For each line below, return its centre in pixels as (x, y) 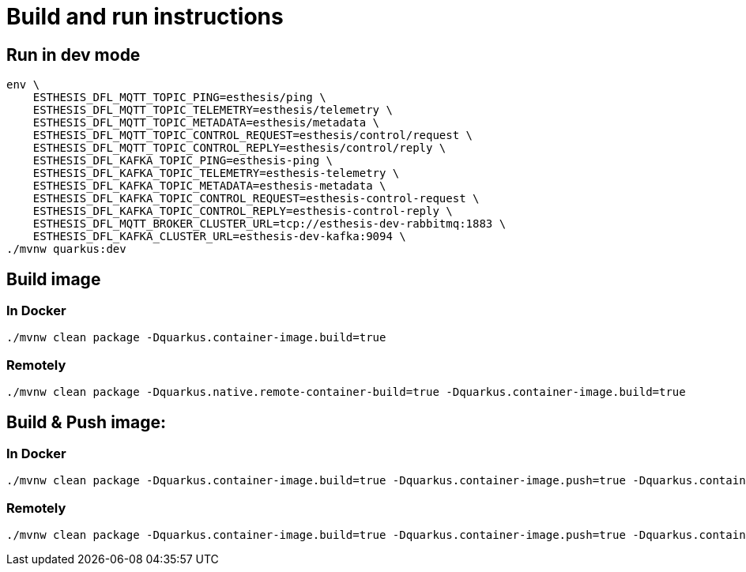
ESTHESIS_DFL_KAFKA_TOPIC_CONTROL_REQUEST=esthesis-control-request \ (256, 199)
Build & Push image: (86, 422)
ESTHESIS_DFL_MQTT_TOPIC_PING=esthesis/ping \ (179, 98)
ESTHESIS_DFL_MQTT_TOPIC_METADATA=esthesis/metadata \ (206, 123)
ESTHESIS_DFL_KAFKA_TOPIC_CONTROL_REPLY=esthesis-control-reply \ (243, 211)
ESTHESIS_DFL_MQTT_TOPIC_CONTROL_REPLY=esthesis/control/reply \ (239, 148)
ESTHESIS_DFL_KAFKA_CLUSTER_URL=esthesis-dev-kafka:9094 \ (219, 237)
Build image (54, 279)
